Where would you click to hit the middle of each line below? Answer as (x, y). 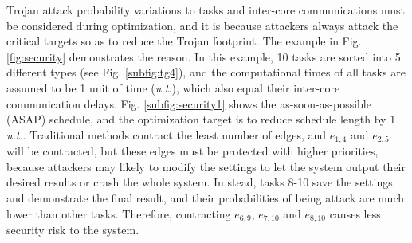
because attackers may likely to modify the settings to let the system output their (206, 166)
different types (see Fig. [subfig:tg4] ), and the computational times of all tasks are (206, 72)
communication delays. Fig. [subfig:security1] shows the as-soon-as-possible (189, 103)
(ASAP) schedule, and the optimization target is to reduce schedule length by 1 (201, 119)
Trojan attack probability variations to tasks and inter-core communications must (206, 10)
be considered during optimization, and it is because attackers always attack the (202, 25)
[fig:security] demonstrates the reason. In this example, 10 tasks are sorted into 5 (204, 56)
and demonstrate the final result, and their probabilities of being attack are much (206, 197)
